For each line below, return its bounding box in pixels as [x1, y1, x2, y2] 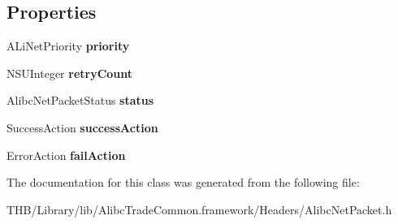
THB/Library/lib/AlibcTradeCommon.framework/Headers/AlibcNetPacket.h [6, 200, 392, 218]
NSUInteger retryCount [6, 64, 133, 81]
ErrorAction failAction [6, 146, 126, 163]
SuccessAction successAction [6, 118, 158, 136]
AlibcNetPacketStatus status [6, 92, 154, 109]
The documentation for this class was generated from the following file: [6, 174, 360, 191]
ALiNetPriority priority [6, 37, 130, 54]
